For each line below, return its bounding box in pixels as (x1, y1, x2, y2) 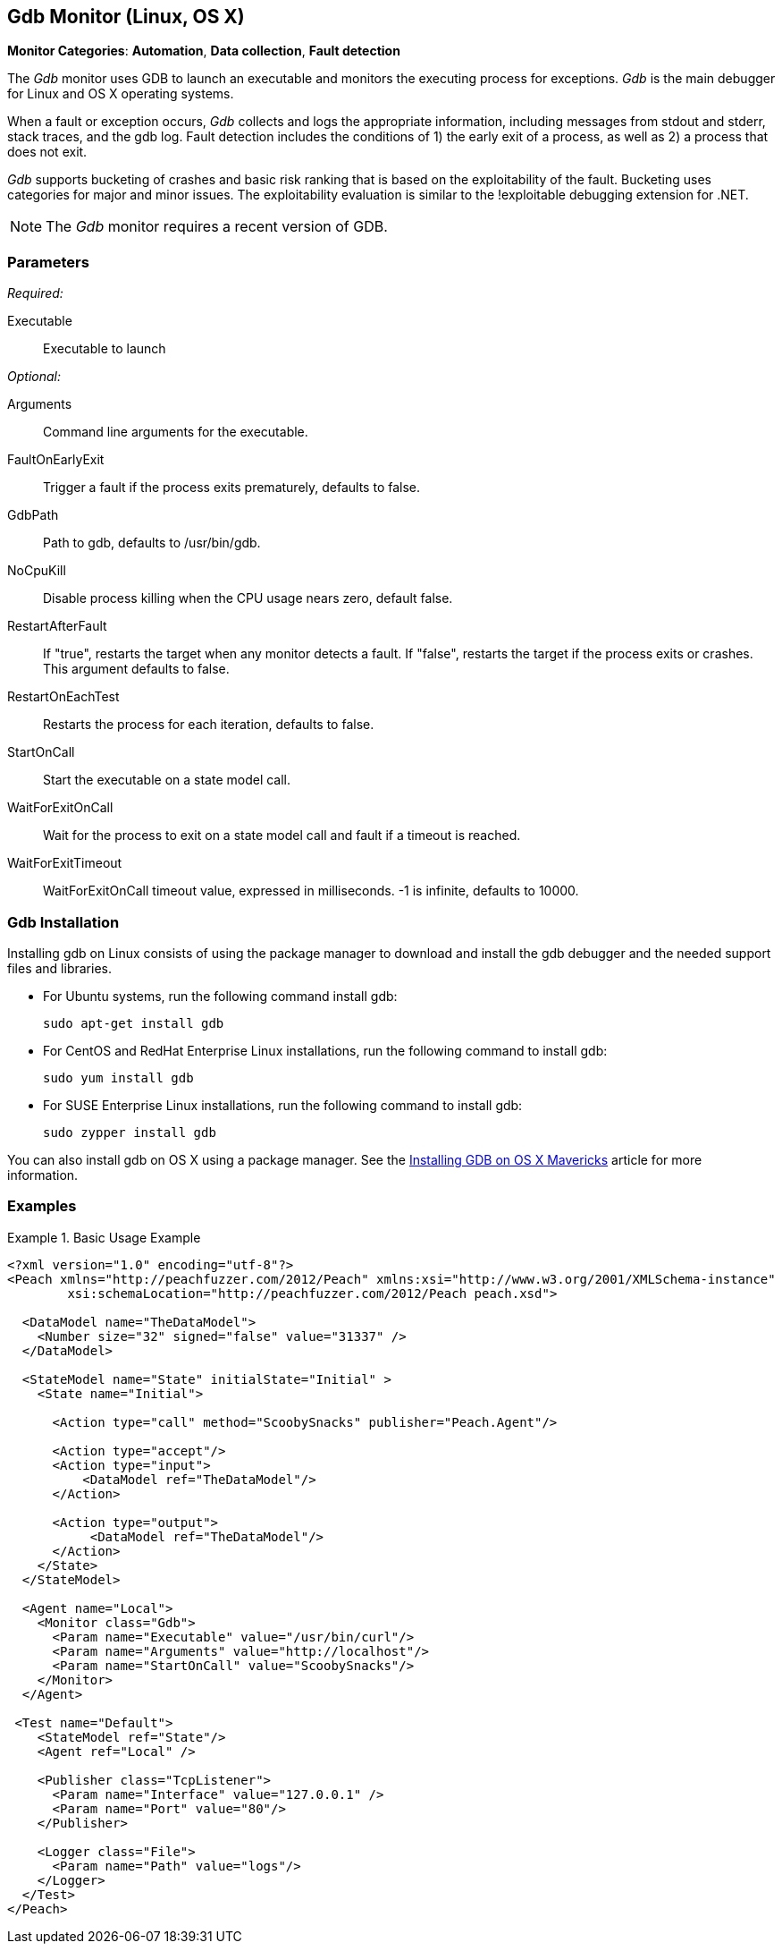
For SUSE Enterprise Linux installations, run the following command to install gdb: (43, 1097, 523, 1113)
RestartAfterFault (7, 618, 107, 634)
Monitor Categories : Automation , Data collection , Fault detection (7, 43, 400, 59)
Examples (7, 1197, 77, 1216)
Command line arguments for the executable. (43, 424, 308, 440)
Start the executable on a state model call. (43, 772, 291, 788)
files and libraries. (7, 960, 112, 976)
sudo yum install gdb (43, 1070, 194, 1085)
